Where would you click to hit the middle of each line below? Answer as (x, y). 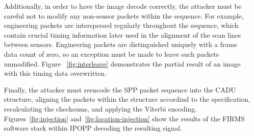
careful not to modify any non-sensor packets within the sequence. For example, (124, 15)
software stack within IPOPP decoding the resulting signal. (93, 128)
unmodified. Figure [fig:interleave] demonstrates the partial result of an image (122, 63)
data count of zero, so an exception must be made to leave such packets (112, 54)
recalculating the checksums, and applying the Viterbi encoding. (101, 108)
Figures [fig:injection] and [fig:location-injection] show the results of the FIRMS (124, 118)
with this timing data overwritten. (55, 73)
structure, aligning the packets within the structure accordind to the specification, (127, 99)
